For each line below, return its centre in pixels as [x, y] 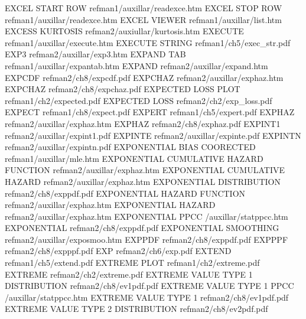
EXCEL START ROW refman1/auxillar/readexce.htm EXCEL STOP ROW [144, 8]
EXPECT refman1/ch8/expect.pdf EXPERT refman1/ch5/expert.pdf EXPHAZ [150, 112]
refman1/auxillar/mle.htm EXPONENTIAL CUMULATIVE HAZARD [134, 158]
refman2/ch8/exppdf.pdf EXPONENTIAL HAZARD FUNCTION [125, 193]
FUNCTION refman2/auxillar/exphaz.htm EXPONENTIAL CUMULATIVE [145, 170]
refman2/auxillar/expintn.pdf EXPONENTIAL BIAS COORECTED [130, 147]
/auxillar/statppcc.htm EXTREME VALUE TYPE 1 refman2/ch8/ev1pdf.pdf [147, 297]
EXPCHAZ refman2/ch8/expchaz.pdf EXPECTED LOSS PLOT [123, 89]
